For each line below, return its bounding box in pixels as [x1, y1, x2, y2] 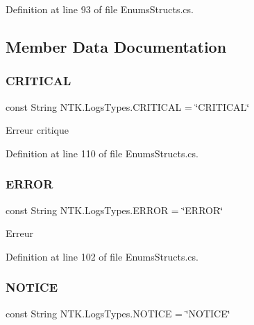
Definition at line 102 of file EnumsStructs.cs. [6, 249, 198, 263]
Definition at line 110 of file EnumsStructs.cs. [6, 146, 198, 160]
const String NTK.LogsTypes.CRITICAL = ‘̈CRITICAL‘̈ [6, 99, 250, 114]
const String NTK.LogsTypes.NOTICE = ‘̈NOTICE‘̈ [6, 306, 230, 320]
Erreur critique [6, 123, 69, 137]
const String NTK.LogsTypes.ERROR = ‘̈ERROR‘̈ [6, 202, 223, 217]
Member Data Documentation [6, 35, 227, 57]
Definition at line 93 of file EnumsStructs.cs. [6, 2, 194, 16]
